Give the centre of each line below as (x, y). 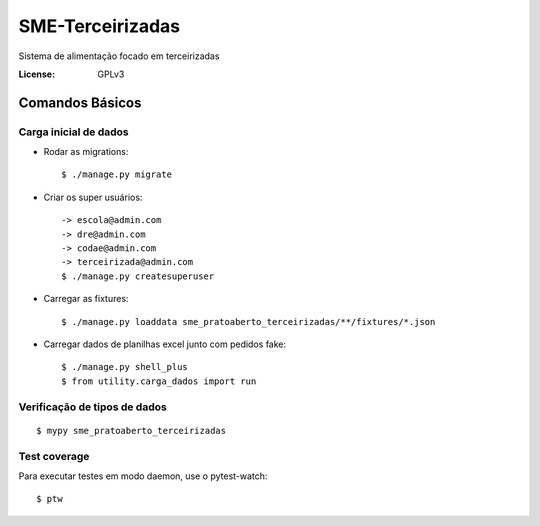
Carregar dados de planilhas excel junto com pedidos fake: (165, 344)
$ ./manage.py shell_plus (125, 367)
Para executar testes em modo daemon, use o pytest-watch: (143, 476)
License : (36, 74)
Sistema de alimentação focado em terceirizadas (119, 56)
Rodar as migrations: (86, 152)
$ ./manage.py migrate (117, 174)
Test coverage (54, 456)
